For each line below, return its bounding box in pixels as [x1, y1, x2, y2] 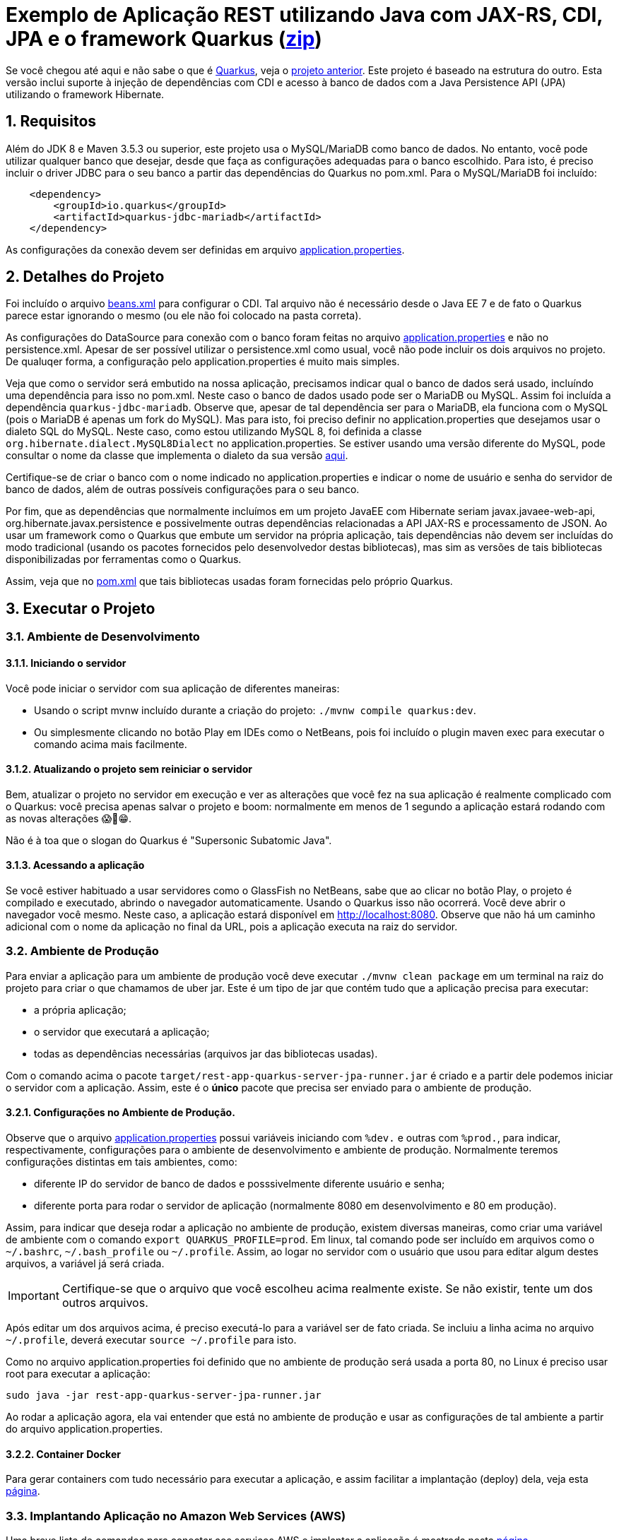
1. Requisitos [6, 112, 97, 131]
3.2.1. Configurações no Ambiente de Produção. [6, 1106, 235, 1119]
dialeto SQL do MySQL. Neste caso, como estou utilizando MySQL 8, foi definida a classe [6, 425, 422, 438]
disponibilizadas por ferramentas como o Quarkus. [6, 553, 242, 566]
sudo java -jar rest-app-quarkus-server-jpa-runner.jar [6, 1389, 322, 1401]
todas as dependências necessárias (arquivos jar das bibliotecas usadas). [34, 1047, 378, 1060]
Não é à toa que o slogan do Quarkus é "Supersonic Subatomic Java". [6, 834, 332, 846]
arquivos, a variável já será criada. [6, 1257, 165, 1269]
